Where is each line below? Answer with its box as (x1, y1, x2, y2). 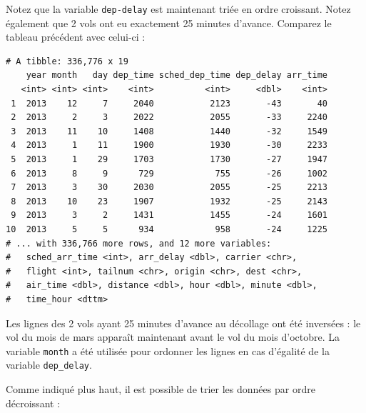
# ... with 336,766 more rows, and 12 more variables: (6, 238, 272, 249)
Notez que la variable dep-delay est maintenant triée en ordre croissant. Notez (6, 1, 351, 16)
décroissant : (6, 395, 61, 410)
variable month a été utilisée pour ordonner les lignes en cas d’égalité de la (6, 343, 330, 358)
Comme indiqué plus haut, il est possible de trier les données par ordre (6, 382, 315, 397)
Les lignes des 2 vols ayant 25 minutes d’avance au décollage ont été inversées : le (6, 315, 361, 330)
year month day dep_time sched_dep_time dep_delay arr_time (26, 70, 328, 81)
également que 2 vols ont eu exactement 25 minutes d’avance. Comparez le (6, 15, 332, 30)
